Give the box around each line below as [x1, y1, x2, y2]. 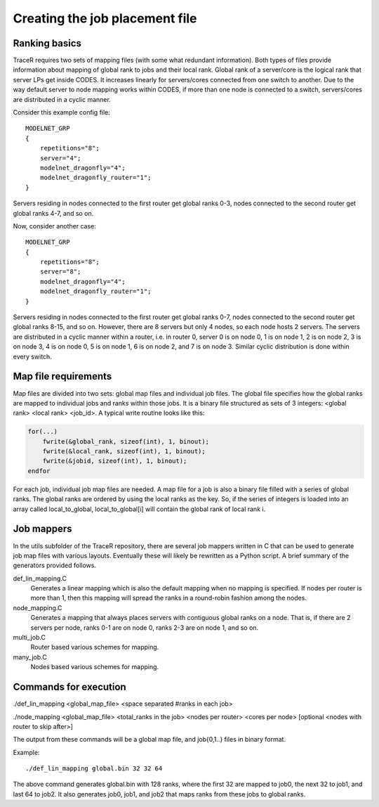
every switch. [13, 352, 52, 361]
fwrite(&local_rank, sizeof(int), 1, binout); [42, 447, 206, 456]
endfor [27, 467, 51, 474]
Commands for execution [13, 681, 126, 693]
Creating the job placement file [13, 11, 197, 26]
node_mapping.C [13, 603, 62, 612]
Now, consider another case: [13, 221, 96, 230]
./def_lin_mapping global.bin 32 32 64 [25, 765, 163, 773]
